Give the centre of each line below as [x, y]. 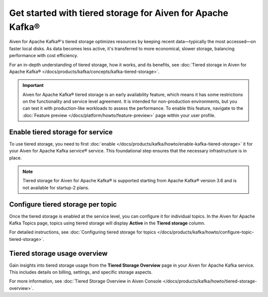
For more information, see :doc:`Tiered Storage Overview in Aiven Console [85, 281]
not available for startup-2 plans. [56, 187]
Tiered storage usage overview [58, 253]
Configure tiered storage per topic [63, 204]
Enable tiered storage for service [61, 132]
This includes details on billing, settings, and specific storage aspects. [81, 272]
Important [33, 85]
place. [16, 158]
